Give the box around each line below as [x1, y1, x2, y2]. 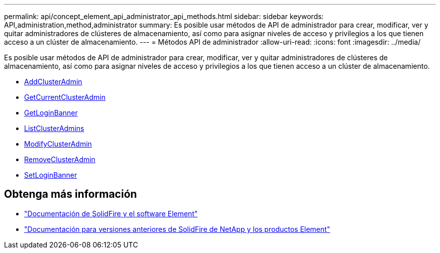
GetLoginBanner [24, 108, 78, 117]
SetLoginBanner [24, 171, 77, 179]
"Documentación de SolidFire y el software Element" [24, 209, 198, 218]
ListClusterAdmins [24, 124, 84, 133]
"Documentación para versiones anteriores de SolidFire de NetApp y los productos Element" [24, 224, 331, 233]
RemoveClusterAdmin [24, 155, 95, 164]
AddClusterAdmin [24, 77, 82, 86]
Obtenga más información [4, 188, 137, 201]
